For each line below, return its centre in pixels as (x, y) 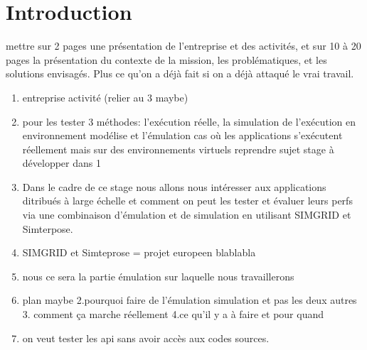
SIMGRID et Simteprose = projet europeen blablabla (139, 252)
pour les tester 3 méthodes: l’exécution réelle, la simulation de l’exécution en (189, 121)
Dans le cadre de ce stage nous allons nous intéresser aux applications (174, 186)
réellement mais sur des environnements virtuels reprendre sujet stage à (178, 149)
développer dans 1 (62, 163)
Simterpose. (48, 228)
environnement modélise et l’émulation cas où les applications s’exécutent (182, 135)
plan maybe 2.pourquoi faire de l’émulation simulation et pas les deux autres (190, 300)
